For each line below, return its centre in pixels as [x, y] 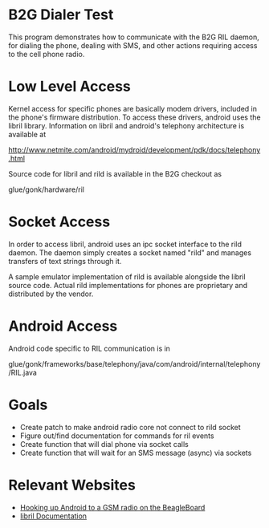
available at [27, 134]
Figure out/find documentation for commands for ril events [117, 436]
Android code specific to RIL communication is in [90, 348]
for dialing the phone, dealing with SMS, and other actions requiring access [133, 45]
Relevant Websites [72, 485]
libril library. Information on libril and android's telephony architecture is [126, 125]
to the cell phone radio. [47, 54]
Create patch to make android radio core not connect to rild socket [130, 427]
